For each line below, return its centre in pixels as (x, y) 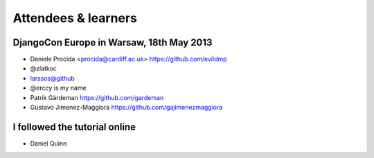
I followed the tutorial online (74, 127)
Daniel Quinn (48, 143)
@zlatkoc (43, 68)
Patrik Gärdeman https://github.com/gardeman (97, 97)
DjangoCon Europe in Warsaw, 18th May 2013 (113, 42)
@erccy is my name (58, 88)
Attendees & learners (75, 18)
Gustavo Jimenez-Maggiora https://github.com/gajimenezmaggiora (126, 108)
